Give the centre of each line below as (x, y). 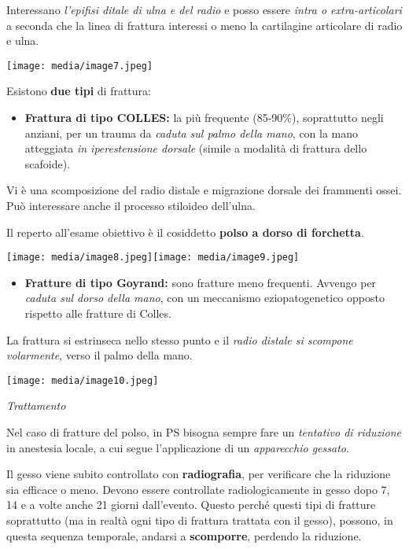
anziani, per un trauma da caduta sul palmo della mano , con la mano (192, 133)
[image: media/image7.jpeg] (80, 66)
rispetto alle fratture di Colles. (98, 313)
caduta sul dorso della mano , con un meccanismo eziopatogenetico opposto (204, 298)
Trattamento (36, 405)
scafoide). (48, 163)
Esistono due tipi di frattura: (79, 91)
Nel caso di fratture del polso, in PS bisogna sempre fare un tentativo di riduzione (204, 432)
